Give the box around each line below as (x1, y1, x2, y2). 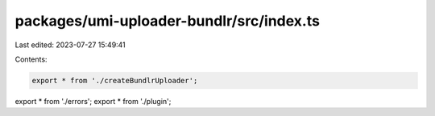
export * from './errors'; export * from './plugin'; (14, 96, 172, 106)
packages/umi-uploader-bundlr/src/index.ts (14, 12, 320, 30)
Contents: (14, 54, 48, 64)
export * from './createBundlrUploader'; (31, 76, 198, 85)
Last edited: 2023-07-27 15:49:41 (14, 40, 126, 50)
